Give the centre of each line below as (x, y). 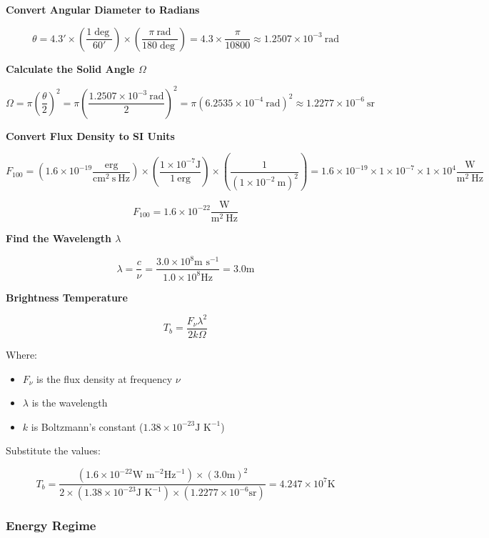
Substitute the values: (53, 450)
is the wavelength (70, 403)
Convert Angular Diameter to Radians (103, 9)
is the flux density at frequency (105, 378)
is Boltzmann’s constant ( (87, 426)
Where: (21, 354)
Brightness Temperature (67, 297)
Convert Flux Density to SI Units (90, 135)
